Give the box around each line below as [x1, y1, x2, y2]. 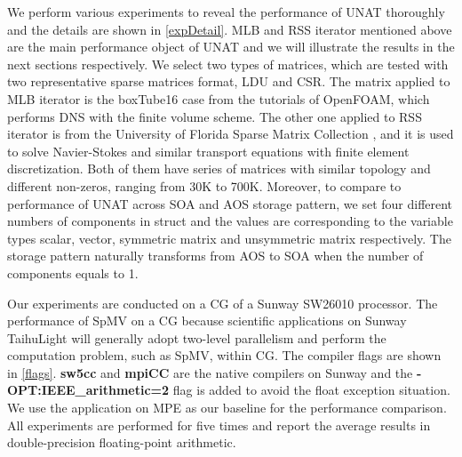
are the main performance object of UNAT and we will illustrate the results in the [7, 37, 455, 56]
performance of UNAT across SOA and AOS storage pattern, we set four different [7, 194, 453, 212]
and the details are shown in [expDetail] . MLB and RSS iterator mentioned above [7, 20, 452, 38]
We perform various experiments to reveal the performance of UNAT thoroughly [7, 3, 445, 20]
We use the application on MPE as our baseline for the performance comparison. [7, 398, 447, 417]
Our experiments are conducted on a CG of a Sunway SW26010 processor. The [7, 293, 438, 312]
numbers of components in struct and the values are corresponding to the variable [7, 212, 453, 230]
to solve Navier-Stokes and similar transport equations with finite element [7, 141, 410, 160]
